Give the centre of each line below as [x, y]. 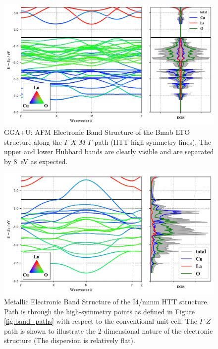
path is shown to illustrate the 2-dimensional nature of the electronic [109, 330]
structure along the [33, 142]
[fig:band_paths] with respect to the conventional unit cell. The [101, 321]
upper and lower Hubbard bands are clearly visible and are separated [109, 151]
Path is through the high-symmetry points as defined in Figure [100, 311]
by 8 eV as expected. [36, 161]
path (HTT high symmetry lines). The [153, 142]
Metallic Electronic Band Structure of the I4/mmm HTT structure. [107, 301]
